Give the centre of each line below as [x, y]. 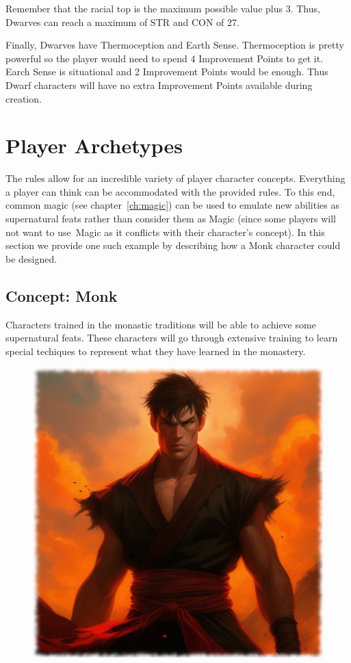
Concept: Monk [62, 295]
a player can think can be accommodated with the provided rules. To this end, [170, 191]
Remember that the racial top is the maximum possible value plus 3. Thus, [163, 8]
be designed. [31, 258]
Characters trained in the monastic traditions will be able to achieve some [161, 324]
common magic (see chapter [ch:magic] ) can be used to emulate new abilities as [172, 205]
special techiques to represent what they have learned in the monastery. [156, 351]
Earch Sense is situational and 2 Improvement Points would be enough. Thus [167, 71]
